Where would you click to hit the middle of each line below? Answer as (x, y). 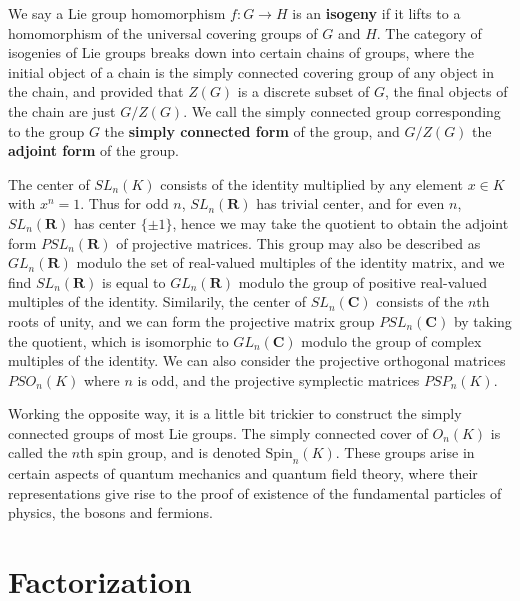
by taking (482, 320)
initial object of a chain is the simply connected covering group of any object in (251, 71)
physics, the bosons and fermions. (110, 512)
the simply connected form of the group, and (252, 130)
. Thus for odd (124, 203)
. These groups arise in (405, 452)
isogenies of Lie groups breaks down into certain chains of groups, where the (241, 52)
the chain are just (62, 110)
